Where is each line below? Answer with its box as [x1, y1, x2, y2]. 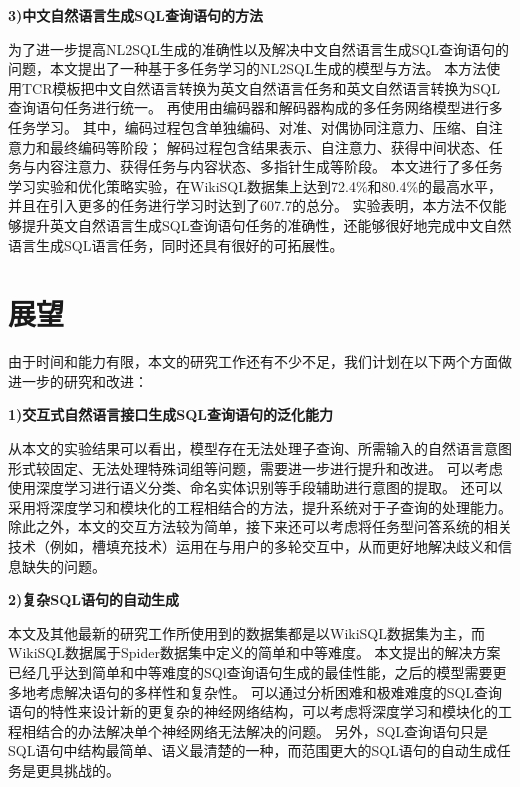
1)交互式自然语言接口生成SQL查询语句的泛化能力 [8, 404, 334, 425]
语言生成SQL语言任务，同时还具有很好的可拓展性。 [8, 234, 344, 255]
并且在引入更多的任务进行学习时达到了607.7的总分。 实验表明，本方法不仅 [8, 195, 493, 216]
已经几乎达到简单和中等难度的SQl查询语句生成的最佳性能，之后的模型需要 [8, 661, 493, 682]
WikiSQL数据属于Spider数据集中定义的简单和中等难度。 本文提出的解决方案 [8, 642, 501, 663]
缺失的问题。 [21, 555, 106, 576]
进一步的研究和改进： [8, 370, 148, 391]
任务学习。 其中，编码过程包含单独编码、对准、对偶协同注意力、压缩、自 [8, 116, 489, 137]
